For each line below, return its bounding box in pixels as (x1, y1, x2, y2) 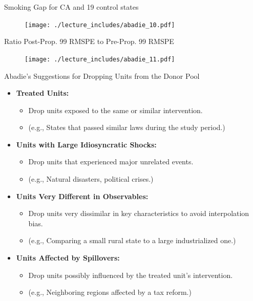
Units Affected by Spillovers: (16, 252, 120, 263)
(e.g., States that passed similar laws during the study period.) (28, 122, 225, 133)
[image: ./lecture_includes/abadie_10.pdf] (25, 21, 175, 29)
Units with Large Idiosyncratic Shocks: (16, 139, 157, 149)
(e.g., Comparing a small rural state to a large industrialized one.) (28, 235, 236, 246)
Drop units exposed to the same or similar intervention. (28, 104, 203, 115)
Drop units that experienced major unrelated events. (28, 156, 194, 167)
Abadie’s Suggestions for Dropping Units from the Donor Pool (4, 70, 200, 81)
